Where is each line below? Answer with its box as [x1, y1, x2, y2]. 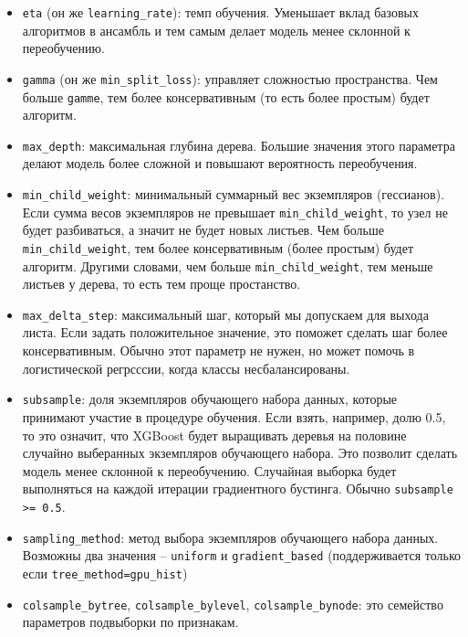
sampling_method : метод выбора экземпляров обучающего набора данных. [22, 527, 439, 547]
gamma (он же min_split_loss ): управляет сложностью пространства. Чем [22, 69, 438, 88]
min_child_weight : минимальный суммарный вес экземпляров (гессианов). [22, 185, 445, 203]
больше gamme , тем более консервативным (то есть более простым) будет [22, 87, 430, 106]
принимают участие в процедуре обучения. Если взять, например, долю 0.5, [22, 407, 446, 426]
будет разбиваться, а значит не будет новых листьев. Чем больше [22, 220, 384, 239]
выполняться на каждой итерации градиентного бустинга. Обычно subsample [22, 479, 453, 498]
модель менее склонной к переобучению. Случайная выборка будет [22, 461, 397, 480]
